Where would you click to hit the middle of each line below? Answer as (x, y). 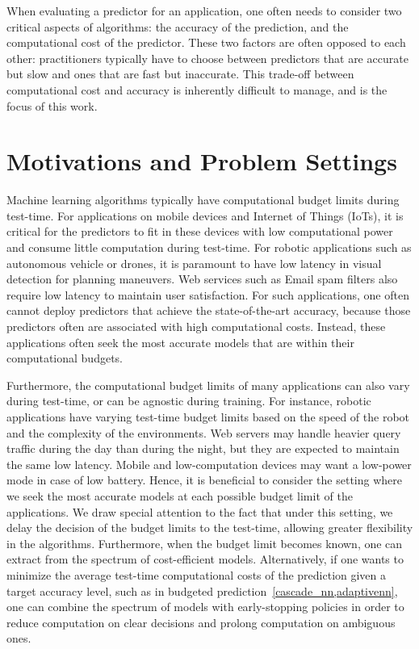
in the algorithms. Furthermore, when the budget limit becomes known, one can (205, 543)
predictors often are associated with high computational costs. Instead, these (196, 327)
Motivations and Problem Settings (202, 161)
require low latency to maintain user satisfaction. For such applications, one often (208, 294)
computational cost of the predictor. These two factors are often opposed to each (206, 42)
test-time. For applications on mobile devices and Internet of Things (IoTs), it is (205, 215)
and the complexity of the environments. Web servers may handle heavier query (204, 432)
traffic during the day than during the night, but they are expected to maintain (203, 448)
